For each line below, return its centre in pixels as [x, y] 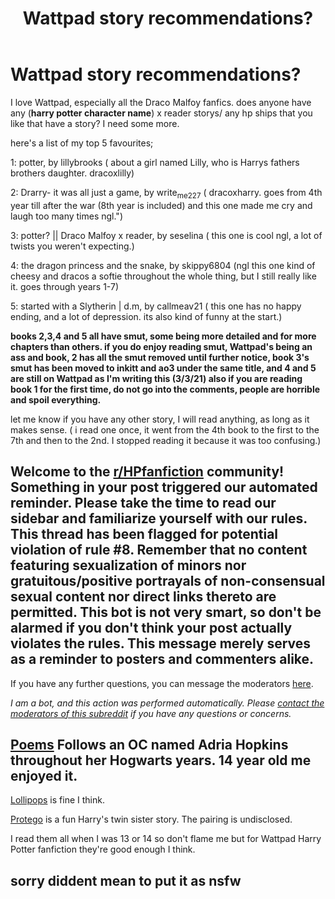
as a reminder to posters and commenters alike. [162, 659]
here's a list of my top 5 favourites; [82, 143]
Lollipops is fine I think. [57, 800]
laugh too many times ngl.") [66, 216]
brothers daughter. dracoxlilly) [72, 173]
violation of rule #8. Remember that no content [159, 550]
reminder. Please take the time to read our [143, 503]
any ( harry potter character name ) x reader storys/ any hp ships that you [161, 113]
